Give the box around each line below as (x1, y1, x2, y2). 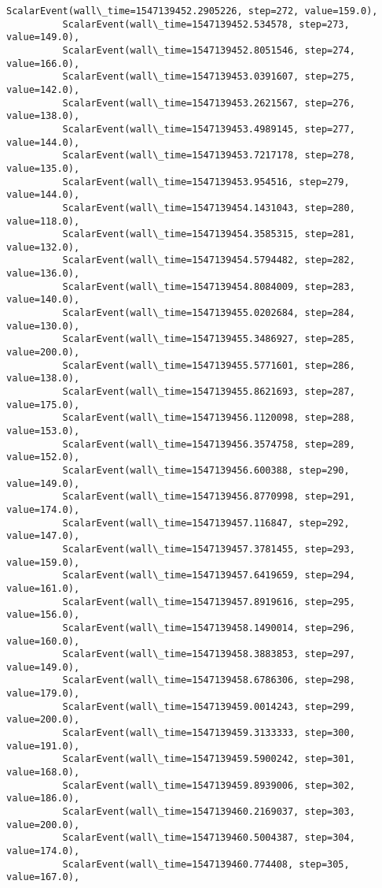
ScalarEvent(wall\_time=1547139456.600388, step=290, (62, 464, 350, 476)
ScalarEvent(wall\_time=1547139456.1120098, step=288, (62, 412, 355, 424)
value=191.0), (6, 740, 80, 752)
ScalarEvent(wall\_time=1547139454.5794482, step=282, (62, 255, 355, 266)
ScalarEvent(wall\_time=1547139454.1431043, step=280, (62, 202, 355, 214)
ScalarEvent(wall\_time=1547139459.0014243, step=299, (62, 700, 355, 712)
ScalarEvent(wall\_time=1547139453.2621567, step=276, (62, 97, 355, 109)
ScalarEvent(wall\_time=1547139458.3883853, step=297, (62, 648, 355, 660)
